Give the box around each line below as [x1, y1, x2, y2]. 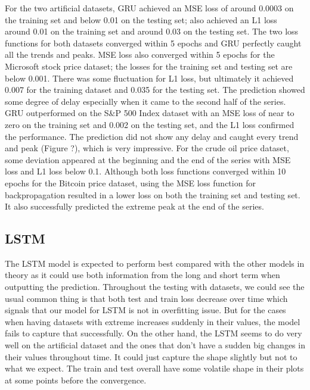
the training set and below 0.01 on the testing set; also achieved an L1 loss [5, 13, 277, 26]
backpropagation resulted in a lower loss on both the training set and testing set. [5, 188, 300, 201]
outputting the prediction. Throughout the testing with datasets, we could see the [5, 280, 305, 293]
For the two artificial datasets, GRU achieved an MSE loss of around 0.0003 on [5, 2, 294, 14]
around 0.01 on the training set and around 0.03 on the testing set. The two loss [5, 25, 299, 38]
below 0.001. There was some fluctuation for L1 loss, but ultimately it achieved [5, 71, 294, 84]
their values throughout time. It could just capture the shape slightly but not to [5, 350, 297, 363]
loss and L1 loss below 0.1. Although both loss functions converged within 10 [5, 165, 286, 177]
